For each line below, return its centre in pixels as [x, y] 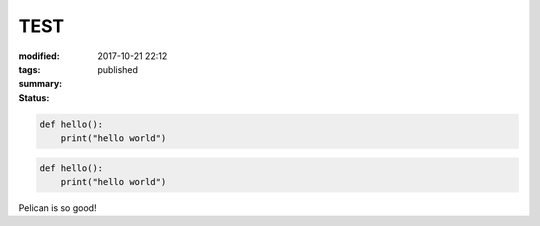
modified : [39, 56]
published [118, 69]
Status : [34, 97]
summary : [40, 84]
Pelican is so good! [57, 208]
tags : [29, 69]
